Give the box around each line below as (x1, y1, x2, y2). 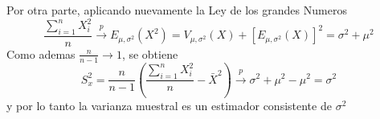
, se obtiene (121, 45, 178, 62)
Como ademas (6, 45, 76, 62)
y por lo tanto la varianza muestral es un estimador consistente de (6, 97, 332, 114)
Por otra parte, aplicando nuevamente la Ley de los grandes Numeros (6, 2, 347, 18)
